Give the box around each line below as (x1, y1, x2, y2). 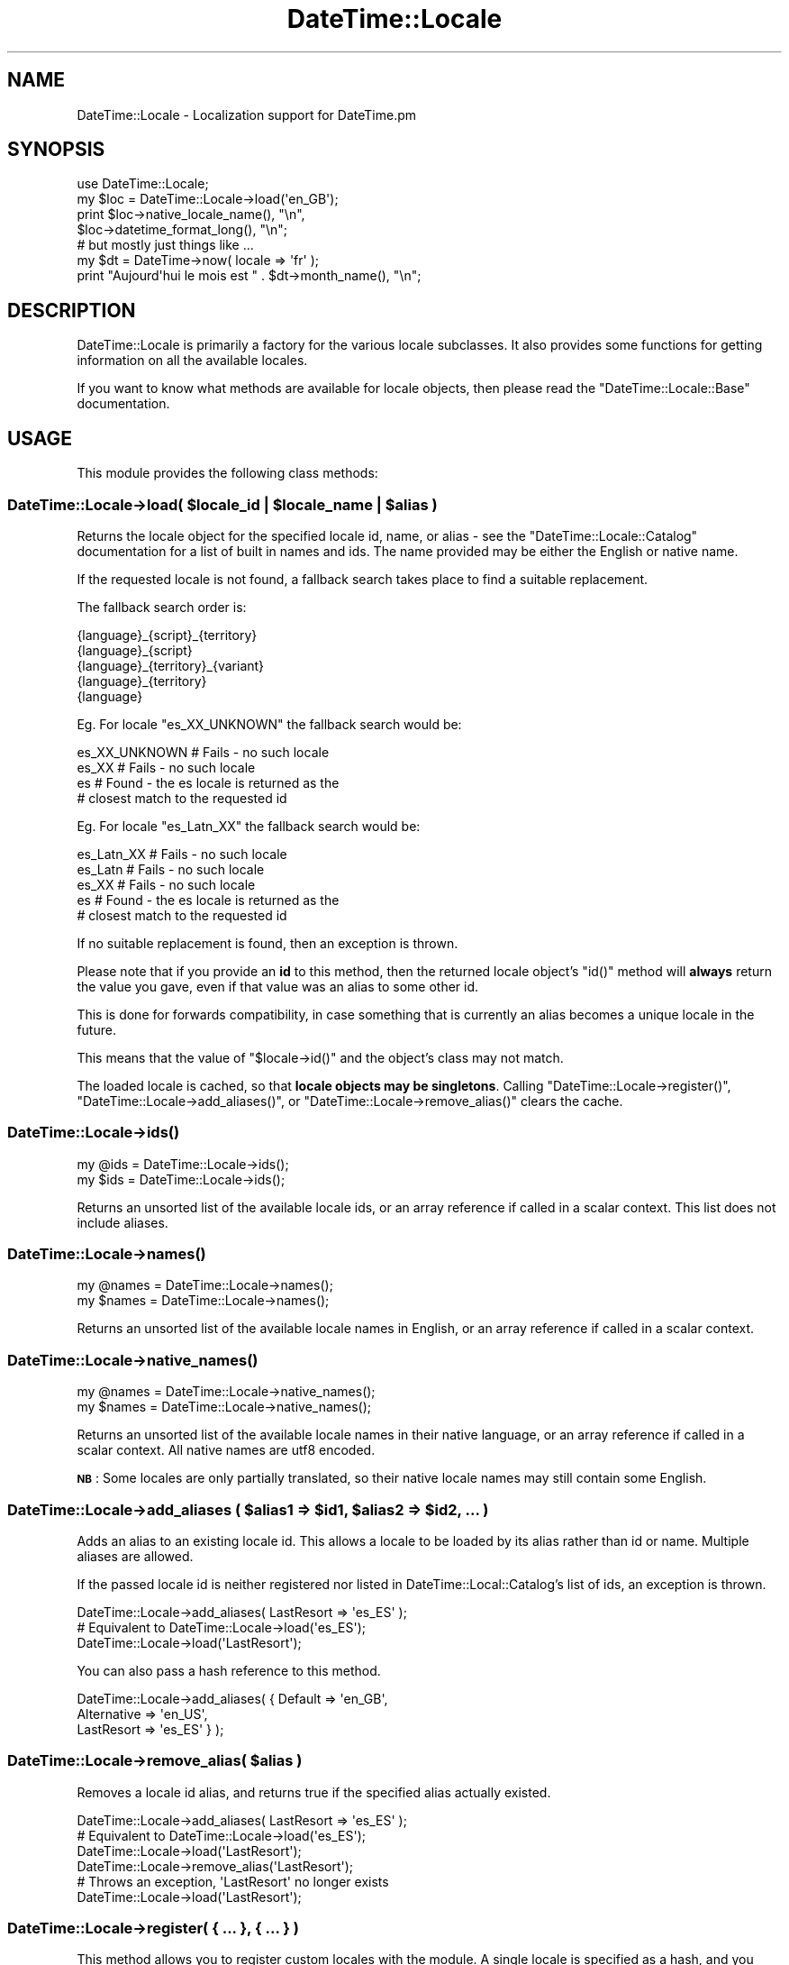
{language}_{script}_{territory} (77, 626, 258, 643)
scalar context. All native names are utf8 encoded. (77, 1442, 376, 1458)
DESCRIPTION (7, 298, 136, 322)
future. (77, 1021, 116, 1037)
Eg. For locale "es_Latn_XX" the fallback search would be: (77, 818, 421, 834)
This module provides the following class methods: (77, 465, 378, 481)
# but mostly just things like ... (77, 237, 254, 253)
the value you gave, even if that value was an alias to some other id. (77, 978, 479, 994)
